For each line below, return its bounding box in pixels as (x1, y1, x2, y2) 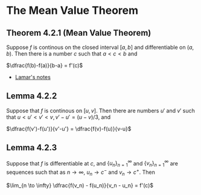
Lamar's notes (14, 74, 51, 80)
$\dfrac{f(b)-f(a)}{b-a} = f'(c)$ (6, 62, 83, 69)
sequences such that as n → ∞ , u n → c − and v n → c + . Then (6, 167, 155, 177)
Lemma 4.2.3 (6, 142, 57, 153)
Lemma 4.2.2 (6, 91, 57, 101)
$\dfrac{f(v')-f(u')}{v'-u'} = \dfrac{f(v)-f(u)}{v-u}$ (6, 125, 132, 132)
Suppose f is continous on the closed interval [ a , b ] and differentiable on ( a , (6, 43, 194, 51)
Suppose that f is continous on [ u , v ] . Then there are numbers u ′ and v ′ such (6, 107, 195, 114)
